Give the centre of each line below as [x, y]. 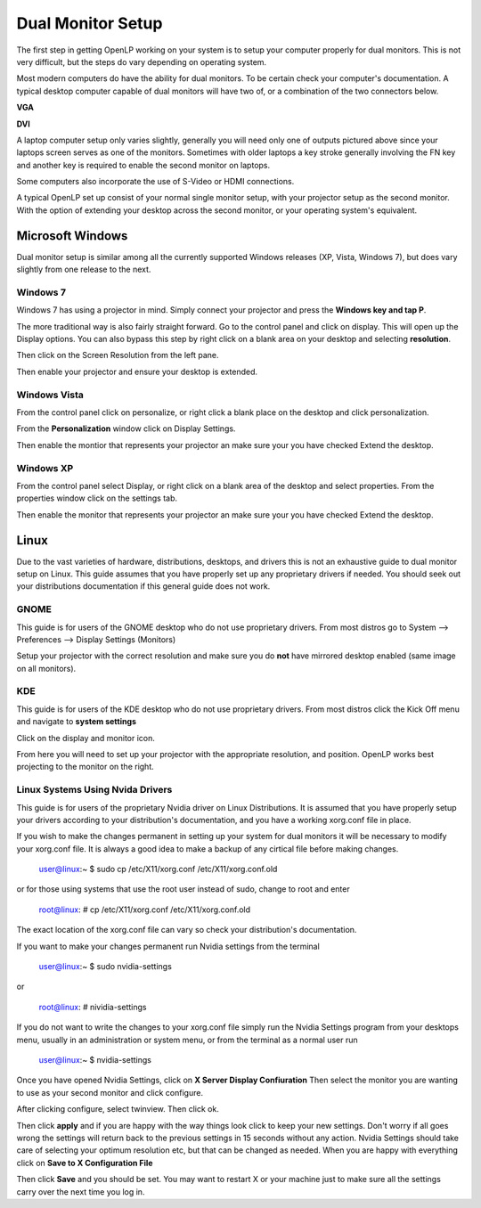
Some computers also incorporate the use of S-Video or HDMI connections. [155, 182]
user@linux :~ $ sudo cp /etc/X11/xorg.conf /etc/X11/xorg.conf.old [158, 869]
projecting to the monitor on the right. [86, 767]
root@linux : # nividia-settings [93, 1007]
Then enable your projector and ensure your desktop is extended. [137, 371]
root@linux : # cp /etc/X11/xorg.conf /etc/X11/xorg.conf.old [145, 910]
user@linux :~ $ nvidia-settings [95, 1060]
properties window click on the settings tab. [97, 498]
